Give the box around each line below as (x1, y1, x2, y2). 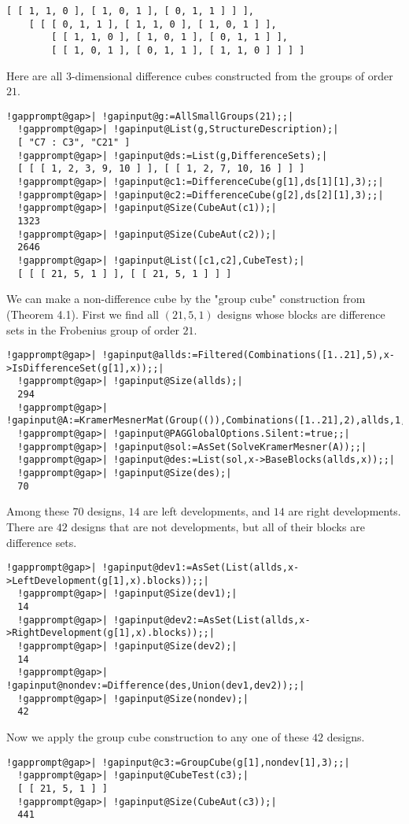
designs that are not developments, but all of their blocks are (71, 518, 365, 534)
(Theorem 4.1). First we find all (6, 305, 160, 322)
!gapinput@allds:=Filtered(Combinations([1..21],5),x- (101, 349, 395, 361)
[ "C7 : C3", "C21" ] (17, 137, 131, 149)
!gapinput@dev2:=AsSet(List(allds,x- (113, 614, 311, 626)
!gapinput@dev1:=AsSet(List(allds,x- (101, 562, 300, 574)
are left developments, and (143, 503, 271, 519)
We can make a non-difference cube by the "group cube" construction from (6, 290, 366, 307)
